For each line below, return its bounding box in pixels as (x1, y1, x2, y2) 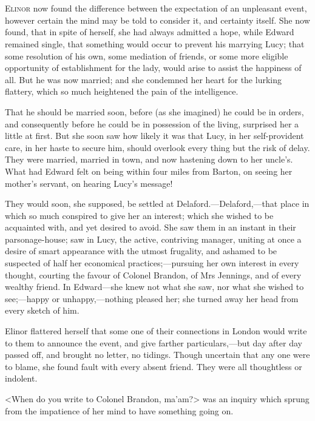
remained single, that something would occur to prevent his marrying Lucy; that (5, 37, 305, 50)
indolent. (5, 372, 38, 385)
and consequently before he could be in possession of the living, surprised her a (5, 117, 299, 130)
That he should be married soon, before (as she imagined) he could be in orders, (5, 105, 304, 118)
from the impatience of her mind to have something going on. (5, 404, 234, 417)
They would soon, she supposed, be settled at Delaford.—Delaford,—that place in (5, 197, 310, 210)
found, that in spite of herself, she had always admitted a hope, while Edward (5, 25, 294, 38)
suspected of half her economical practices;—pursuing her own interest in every (5, 257, 299, 269)
